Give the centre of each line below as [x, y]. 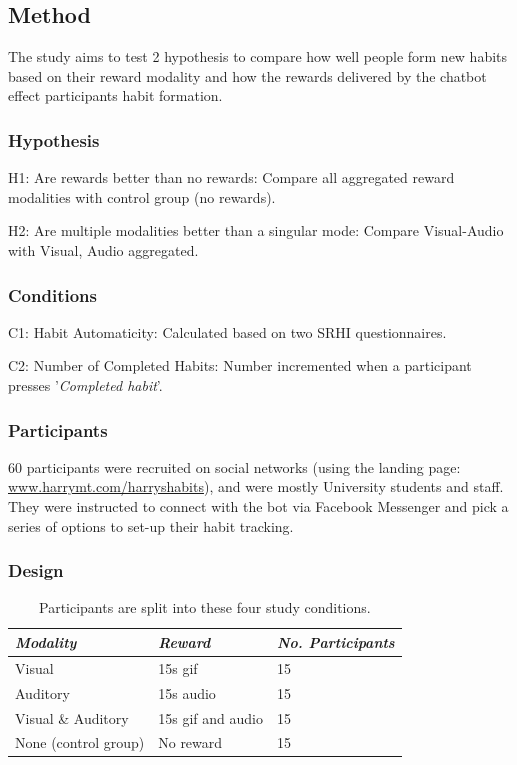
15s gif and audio [210, 717]
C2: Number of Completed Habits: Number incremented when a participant [240, 365]
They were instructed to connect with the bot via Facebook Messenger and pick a [258, 505]
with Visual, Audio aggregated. [103, 249]
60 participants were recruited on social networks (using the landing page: [234, 466]
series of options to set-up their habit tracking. [151, 525]
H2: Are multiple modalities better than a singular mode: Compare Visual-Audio [256, 230]
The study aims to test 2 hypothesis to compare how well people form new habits [258, 56]
